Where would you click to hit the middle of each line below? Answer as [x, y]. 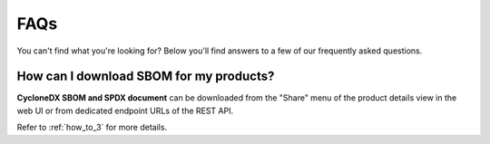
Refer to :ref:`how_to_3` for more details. [92, 128]
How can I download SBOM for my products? [146, 77]
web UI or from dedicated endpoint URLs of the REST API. [125, 110]
